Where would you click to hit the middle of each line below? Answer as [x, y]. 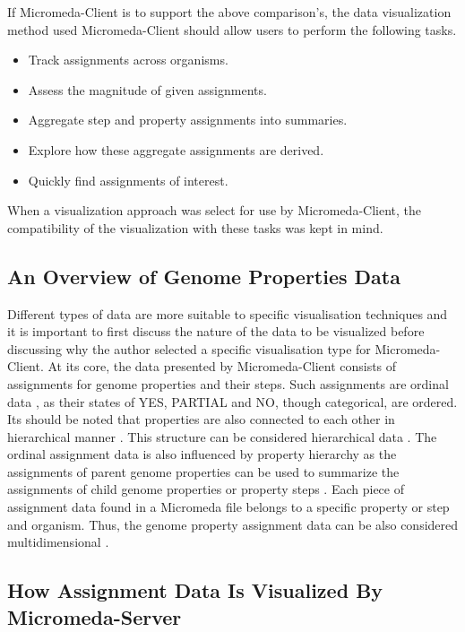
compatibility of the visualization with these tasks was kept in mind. [195, 227]
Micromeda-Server [95, 616]
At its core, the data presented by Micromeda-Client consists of [222, 366]
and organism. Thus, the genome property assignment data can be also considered [233, 524]
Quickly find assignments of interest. [128, 180]
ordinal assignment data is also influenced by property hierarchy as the [202, 454]
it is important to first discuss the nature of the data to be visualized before [216, 331]
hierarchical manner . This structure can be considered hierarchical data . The [222, 436]
